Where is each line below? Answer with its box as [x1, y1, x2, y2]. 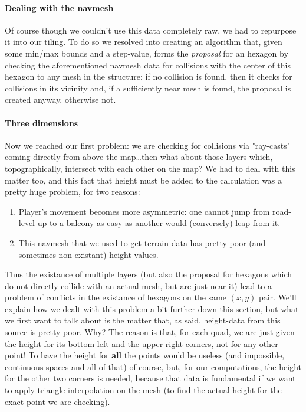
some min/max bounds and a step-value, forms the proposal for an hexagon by [5, 47, 288, 59]
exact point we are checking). [5, 395, 110, 407]
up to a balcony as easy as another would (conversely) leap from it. [37, 217, 281, 229]
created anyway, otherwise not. [5, 93, 116, 106]
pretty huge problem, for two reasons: [5, 185, 140, 198]
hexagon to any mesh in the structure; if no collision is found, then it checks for [5, 70, 292, 83]
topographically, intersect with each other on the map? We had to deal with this [5, 162, 295, 174]
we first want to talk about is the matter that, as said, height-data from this [5, 314, 281, 326]
